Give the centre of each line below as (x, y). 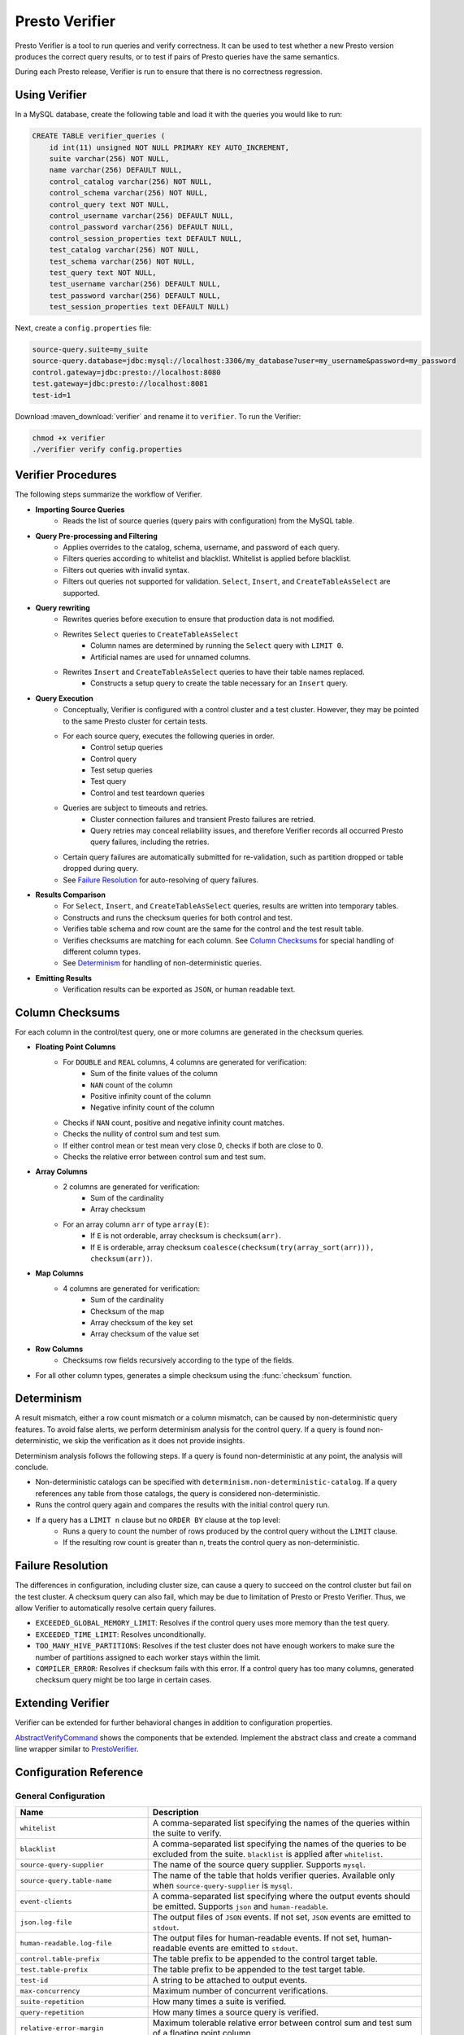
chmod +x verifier (69, 438)
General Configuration (60, 1796)
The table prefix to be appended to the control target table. (265, 1959)
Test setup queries (122, 770)
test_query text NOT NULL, (103, 272)
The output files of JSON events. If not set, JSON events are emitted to (282, 1917)
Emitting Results (64, 978)
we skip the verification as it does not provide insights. (154, 1441)
